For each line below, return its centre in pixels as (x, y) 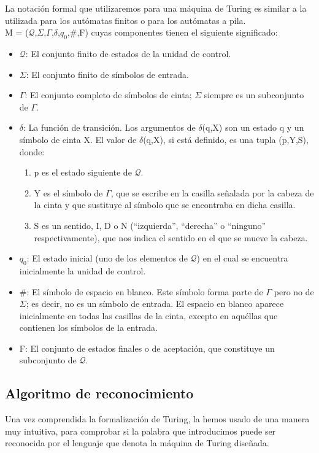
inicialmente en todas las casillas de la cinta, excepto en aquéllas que (148, 315)
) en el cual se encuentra (242, 258)
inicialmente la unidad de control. (83, 270)
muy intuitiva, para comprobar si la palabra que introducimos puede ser (140, 431)
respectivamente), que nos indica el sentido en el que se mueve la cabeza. (171, 237)
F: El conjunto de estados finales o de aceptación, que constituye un (147, 348)
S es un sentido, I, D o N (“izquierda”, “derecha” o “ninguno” (150, 225)
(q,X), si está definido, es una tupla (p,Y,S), (226, 139)
